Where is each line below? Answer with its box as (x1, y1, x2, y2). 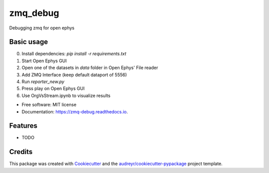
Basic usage (9, 38, 48, 46)
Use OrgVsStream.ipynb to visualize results (21, 92, 111, 98)
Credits (9, 148, 33, 156)
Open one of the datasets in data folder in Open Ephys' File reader (21, 65, 158, 71)
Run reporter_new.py (21, 79, 65, 85)
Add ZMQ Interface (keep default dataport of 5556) (21, 72, 127, 78)
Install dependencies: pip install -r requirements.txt (21, 51, 127, 57)
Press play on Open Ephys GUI (21, 86, 85, 91)
